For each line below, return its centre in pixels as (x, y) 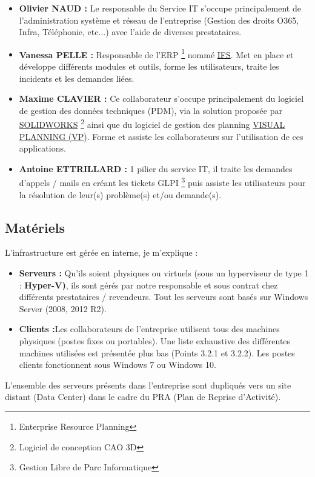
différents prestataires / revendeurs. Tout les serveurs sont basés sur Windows (164, 297)
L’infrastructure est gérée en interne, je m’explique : (101, 252)
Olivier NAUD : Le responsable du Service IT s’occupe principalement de (160, 8)
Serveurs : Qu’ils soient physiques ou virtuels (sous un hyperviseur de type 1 (164, 273)
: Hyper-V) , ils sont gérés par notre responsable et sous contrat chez (148, 285)
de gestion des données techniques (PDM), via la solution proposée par (151, 110)
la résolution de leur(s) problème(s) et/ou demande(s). (120, 194)
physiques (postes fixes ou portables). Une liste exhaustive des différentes (155, 341)
